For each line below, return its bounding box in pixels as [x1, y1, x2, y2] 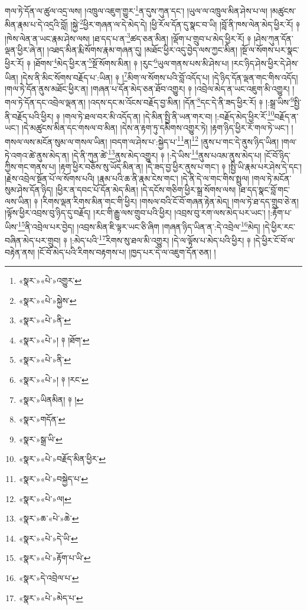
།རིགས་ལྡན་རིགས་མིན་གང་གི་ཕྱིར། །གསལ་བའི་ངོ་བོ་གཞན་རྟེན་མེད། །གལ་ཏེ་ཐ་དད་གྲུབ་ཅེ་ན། [41, 195, 299, 207]
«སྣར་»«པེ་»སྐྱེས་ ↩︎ [18, 294, 77, 306]
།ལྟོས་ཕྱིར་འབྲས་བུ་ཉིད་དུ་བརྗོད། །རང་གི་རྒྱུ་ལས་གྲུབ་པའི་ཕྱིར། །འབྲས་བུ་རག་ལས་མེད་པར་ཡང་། [5, 206, 266, 219]
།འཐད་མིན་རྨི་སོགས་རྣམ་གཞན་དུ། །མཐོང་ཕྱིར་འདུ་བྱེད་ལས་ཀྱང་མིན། [47, 43, 238, 55]
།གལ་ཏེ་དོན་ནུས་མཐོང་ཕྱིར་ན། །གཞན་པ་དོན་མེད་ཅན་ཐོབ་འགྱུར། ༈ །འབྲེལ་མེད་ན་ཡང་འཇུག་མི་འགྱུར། [5, 82, 290, 94]
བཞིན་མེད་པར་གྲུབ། [5, 234, 61, 246]
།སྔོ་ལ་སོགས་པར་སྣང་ [240, 43, 299, 55]
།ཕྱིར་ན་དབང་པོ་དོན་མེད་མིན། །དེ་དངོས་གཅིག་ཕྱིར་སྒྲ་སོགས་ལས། [55, 183, 236, 196]
